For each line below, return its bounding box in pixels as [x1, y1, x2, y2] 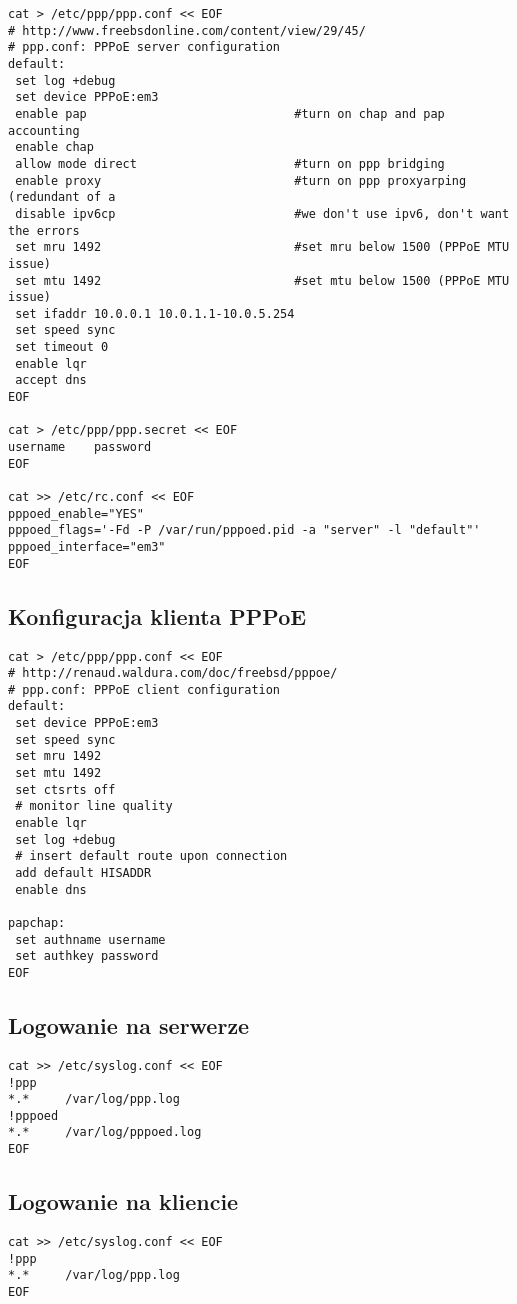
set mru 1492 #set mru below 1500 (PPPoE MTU [15, 240, 510, 255]
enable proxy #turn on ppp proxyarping [15, 173, 467, 188]
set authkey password [15, 949, 159, 964]
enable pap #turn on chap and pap [15, 106, 445, 121]
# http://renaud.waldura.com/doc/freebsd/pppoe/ [8, 666, 338, 681]
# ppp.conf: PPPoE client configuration [8, 682, 281, 697]
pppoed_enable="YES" [8, 506, 145, 521]
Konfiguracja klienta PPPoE [8, 600, 307, 631]
